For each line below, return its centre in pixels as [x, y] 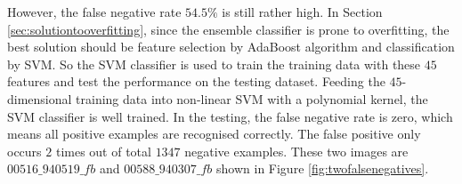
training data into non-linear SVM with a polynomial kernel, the [252, 98]
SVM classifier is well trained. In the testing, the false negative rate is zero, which [230, 116]
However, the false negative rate [94, 12]
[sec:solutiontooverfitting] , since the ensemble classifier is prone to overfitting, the [228, 29]
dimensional [40, 98]
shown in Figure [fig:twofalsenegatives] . [323, 168]
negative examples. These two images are [296, 151]
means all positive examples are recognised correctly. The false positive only [214, 134]
